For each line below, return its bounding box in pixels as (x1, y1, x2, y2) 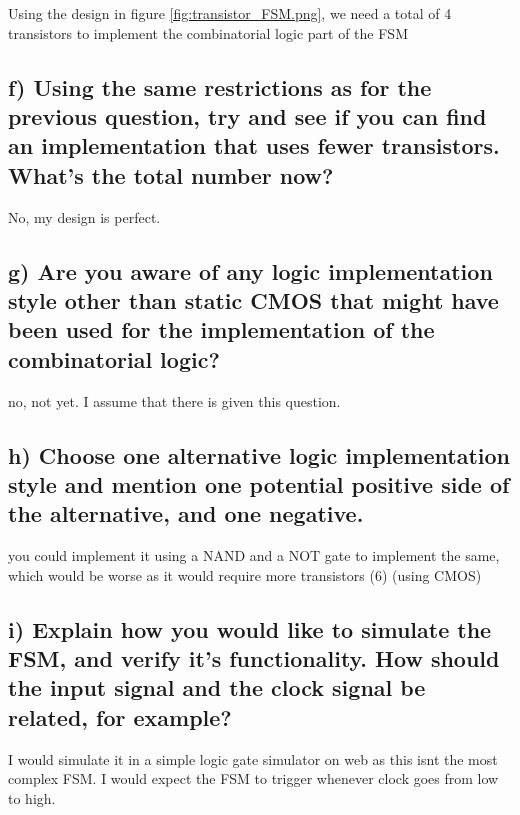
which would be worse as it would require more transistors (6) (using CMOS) (8, 564, 482, 585)
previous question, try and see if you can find (8, 100, 487, 131)
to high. (8, 787, 56, 808)
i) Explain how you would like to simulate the (8, 613, 492, 644)
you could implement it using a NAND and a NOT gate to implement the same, (8, 545, 500, 566)
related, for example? (8, 701, 232, 732)
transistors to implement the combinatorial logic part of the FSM (8, 22, 408, 43)
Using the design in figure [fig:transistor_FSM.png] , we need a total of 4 (8, 3, 452, 23)
